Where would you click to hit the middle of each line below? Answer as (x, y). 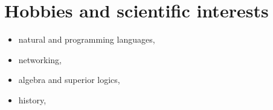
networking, (40, 59)
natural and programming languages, (87, 39)
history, (32, 99)
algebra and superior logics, (69, 80)
